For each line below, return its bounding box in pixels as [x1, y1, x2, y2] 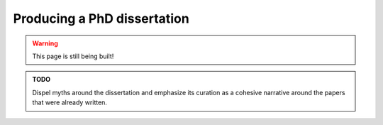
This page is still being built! [32, 52, 114, 60]
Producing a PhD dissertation [13, 11, 189, 26]
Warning [32, 39, 58, 48]
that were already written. [32, 98, 108, 107]
